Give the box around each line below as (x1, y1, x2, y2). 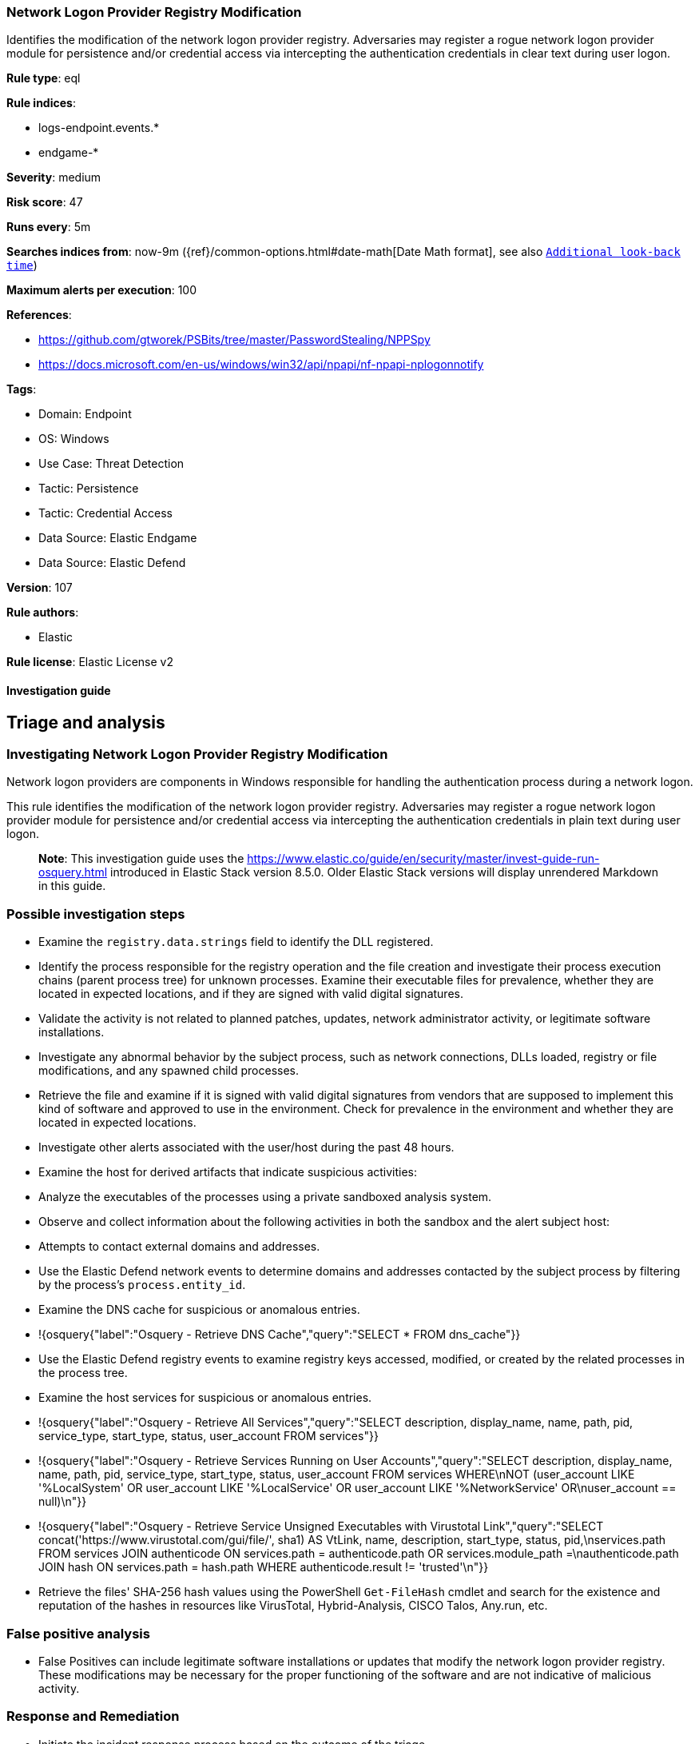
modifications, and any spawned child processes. (38, 1064, 300, 1078)
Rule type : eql (6, 71, 81, 86)
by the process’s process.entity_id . (38, 1278, 246, 1292)
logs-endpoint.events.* (38, 121, 160, 135)
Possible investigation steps (6, 905, 185, 922)
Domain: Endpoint (38, 407, 132, 421)
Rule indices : (6, 96, 76, 110)
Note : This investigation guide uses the (38, 852, 244, 866)
